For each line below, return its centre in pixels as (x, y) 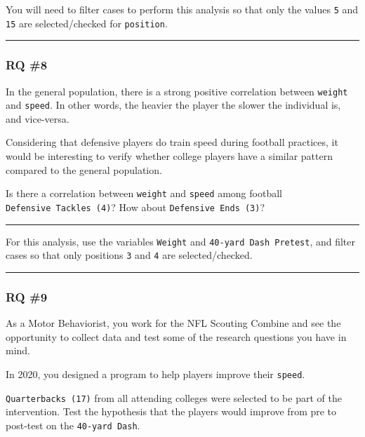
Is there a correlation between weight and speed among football (144, 193)
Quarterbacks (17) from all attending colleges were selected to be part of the (174, 397)
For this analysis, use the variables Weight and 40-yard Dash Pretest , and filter (180, 241)
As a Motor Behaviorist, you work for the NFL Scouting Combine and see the (173, 323)
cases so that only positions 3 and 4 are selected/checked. (129, 255)
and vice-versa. (38, 118)
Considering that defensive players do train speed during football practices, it (172, 142)
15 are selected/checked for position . (87, 23)
